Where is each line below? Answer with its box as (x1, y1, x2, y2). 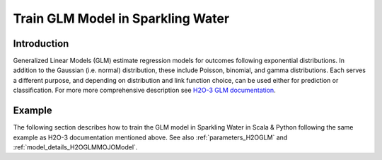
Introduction (13, 38, 69, 50)
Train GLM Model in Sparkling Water (13, 11, 230, 26)
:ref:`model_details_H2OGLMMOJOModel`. (13, 142, 138, 152)
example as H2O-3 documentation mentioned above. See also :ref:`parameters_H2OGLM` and (13, 133, 288, 142)
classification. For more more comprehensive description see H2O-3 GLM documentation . (13, 86, 276, 95)
